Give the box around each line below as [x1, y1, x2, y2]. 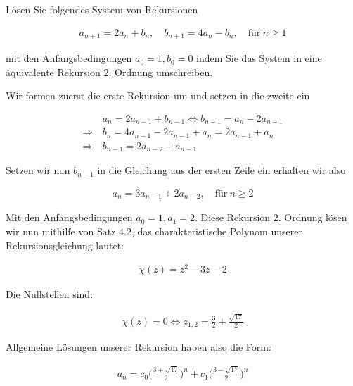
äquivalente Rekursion [6, 64, 101, 79]
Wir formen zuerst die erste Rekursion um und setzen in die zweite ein [6, 88, 310, 103]
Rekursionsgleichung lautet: [6, 237, 124, 252]
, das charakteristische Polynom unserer [131, 223, 302, 238]
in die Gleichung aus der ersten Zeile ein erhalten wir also [97, 163, 346, 178]
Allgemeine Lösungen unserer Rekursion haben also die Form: [6, 340, 271, 354]
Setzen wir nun [6, 163, 70, 178]
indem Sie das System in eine [196, 51, 322, 66]
